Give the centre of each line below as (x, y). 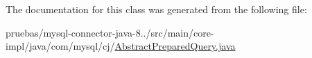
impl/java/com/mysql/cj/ (60, 46)
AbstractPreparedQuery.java (175, 46)
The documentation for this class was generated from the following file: (156, 9)
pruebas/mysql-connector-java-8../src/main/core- (110, 32)
